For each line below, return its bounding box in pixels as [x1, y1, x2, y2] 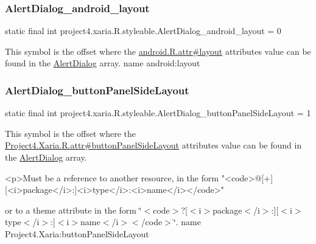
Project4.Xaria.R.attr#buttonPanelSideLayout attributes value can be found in [5, 139, 302, 152]
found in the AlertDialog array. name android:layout [5, 57, 200, 69]
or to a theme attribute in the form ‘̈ [5, 203, 142, 216]
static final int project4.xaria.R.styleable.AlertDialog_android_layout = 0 [5, 24, 281, 37]
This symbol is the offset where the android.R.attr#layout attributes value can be [5, 44, 311, 57]
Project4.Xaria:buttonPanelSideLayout [5, 227, 149, 240]
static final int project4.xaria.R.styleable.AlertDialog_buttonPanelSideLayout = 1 [5, 106, 311, 119]
